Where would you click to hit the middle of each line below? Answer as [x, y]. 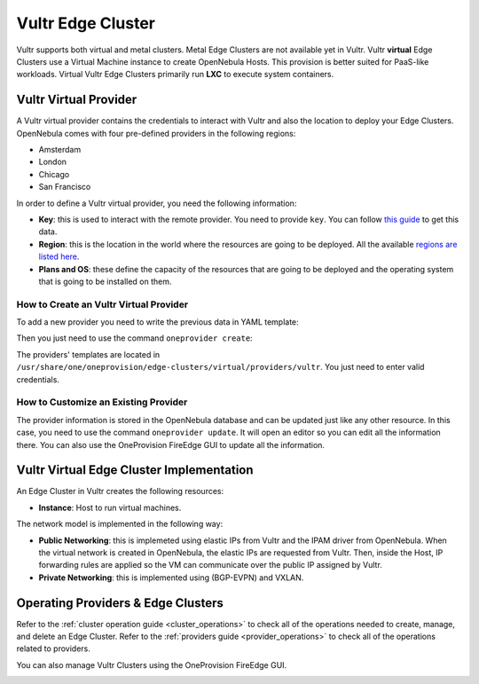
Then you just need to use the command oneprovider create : [134, 338]
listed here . [59, 256]
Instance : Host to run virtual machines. [110, 507]
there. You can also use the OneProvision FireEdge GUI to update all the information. [171, 444]
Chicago [54, 174]
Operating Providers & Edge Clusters [120, 603]
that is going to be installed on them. [105, 281]
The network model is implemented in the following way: [120, 524]
